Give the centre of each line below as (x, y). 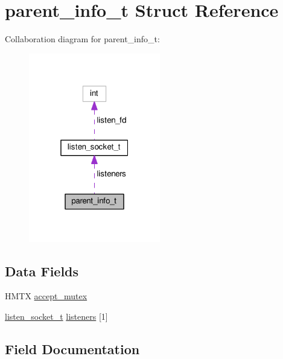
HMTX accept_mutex (46, 296)
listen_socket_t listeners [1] (56, 316)
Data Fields (42, 271)
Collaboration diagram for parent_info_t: (82, 39)
